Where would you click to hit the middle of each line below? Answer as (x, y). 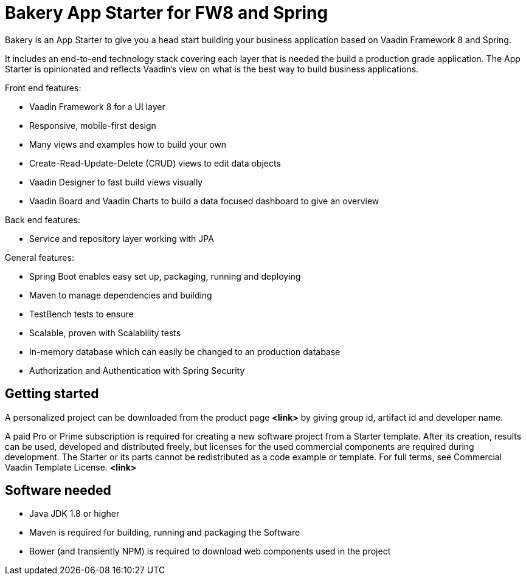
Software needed (58, 491)
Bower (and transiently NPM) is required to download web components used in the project (210, 551)
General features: (40, 257)
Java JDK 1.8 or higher (74, 514)
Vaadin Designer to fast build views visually (116, 182)
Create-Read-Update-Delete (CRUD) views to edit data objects (155, 163)
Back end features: (43, 219)
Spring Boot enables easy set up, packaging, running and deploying (165, 276)
